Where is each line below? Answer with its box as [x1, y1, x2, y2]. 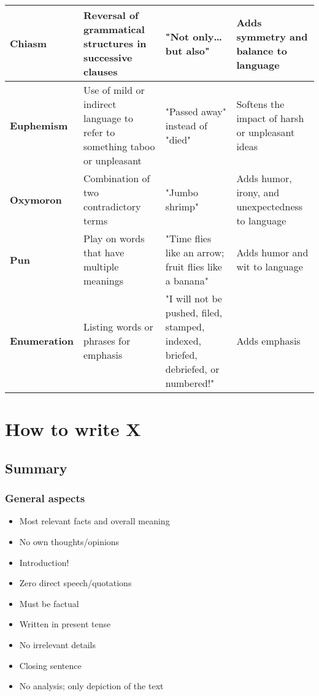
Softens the [236, 97, 285, 111]
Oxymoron [10, 192, 62, 207]
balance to [236, 43, 287, 58]
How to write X [5, 416, 141, 442]
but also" [165, 43, 210, 58]
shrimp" [165, 199, 199, 213]
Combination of [83, 171, 150, 185]
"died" [165, 132, 191, 147]
